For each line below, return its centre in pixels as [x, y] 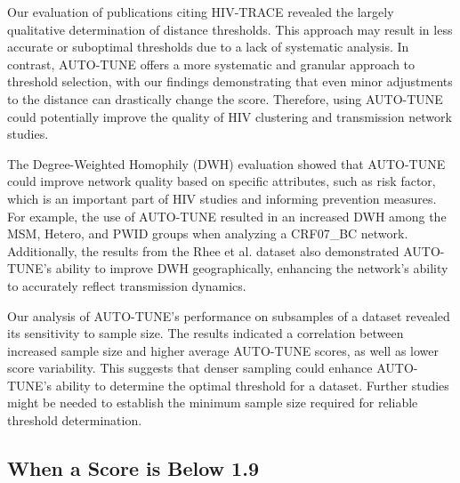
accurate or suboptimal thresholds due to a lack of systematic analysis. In [208, 47]
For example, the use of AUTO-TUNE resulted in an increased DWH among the [227, 216]
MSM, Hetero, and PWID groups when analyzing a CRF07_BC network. [208, 233]
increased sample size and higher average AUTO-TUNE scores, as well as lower [223, 350]
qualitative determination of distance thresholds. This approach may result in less [230, 29]
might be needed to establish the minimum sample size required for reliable [213, 402]
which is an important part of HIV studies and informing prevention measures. [222, 198]
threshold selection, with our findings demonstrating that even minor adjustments [230, 81]
